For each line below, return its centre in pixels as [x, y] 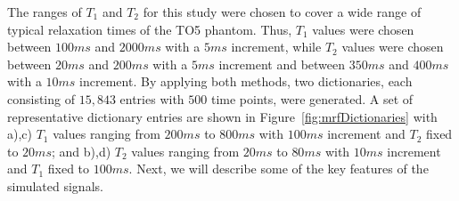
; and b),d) [81, 151]
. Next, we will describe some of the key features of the [279, 169]
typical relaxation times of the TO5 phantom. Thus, [150, 29]
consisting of [41, 98]
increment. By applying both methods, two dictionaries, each [246, 81]
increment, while [276, 47]
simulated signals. [55, 185]
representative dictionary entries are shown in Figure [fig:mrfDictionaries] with [222, 116]
